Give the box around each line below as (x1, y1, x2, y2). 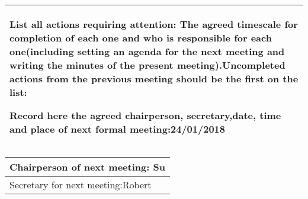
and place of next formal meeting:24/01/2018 (9, 122, 226, 136)
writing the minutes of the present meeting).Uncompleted (9, 58, 285, 72)
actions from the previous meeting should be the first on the (9, 72, 299, 85)
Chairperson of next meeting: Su (9, 160, 165, 174)
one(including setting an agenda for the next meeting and (9, 44, 285, 58)
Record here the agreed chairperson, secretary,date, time (9, 108, 281, 122)
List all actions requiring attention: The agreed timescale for (9, 17, 298, 31)
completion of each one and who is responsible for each (9, 31, 272, 44)
